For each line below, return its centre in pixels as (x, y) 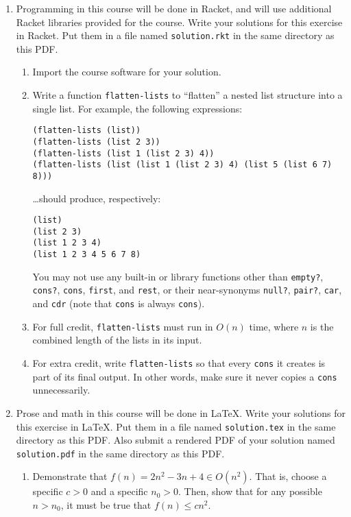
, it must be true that (106, 505)
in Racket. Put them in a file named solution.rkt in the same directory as (175, 35)
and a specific (119, 491)
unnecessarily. (61, 390)
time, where (274, 326)
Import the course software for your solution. (127, 72)
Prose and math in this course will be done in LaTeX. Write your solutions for (181, 412)
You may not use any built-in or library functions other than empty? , (178, 276)
